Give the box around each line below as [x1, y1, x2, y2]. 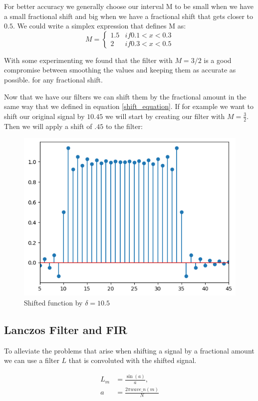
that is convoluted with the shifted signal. [68, 355, 197, 365]
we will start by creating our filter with [105, 110, 225, 121]
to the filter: [105, 120, 143, 131]
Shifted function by [24, 297, 83, 307]
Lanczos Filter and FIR [4, 321, 127, 337]
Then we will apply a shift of [4, 120, 92, 131]
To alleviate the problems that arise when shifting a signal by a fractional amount [4, 345, 255, 355]
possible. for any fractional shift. [4, 74, 103, 84]
